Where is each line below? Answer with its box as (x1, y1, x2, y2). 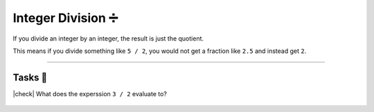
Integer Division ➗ (12, 10, 118, 25)
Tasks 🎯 (12, 71, 48, 83)
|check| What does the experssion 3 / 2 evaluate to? (12, 89, 168, 98)
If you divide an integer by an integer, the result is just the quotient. (12, 34, 204, 43)
